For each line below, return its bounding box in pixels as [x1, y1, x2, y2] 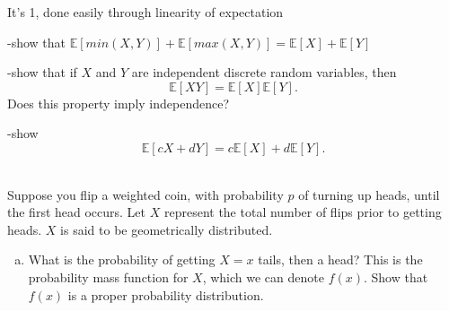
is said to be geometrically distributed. [60, 220, 273, 238]
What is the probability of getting [28, 250, 216, 269]
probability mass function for [28, 267, 189, 286]
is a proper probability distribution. [67, 285, 264, 304]
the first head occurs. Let [7, 203, 146, 221]
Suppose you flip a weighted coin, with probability [7, 185, 284, 203]
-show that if [7, 63, 77, 82]
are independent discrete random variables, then [131, 63, 397, 82]
